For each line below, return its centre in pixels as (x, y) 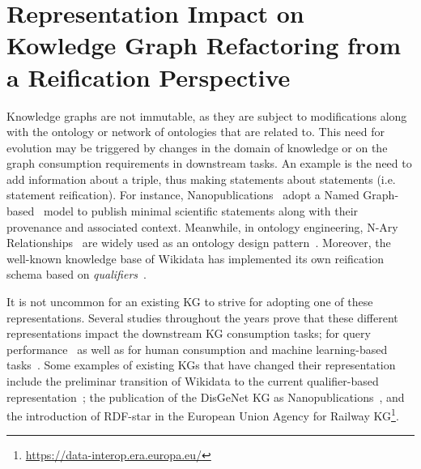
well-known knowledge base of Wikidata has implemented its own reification (196, 258)
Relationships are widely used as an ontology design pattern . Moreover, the (199, 243)
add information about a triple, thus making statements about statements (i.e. (201, 179)
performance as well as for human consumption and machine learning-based (197, 349)
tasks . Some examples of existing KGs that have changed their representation (201, 365)
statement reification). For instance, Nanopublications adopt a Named (183, 195)
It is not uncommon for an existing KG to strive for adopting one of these (190, 302)
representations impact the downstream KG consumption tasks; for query (189, 333)
